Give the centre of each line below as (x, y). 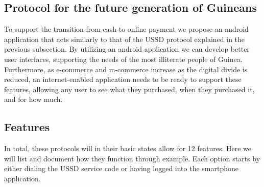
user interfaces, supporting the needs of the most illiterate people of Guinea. (123, 59)
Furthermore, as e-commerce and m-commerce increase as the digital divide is (126, 69)
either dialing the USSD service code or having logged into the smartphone (122, 168)
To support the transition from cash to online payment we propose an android (126, 29)
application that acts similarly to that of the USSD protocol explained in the (125, 39)
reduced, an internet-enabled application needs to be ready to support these (123, 79)
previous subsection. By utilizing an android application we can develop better (127, 49)
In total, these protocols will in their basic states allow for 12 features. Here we (128, 148)
